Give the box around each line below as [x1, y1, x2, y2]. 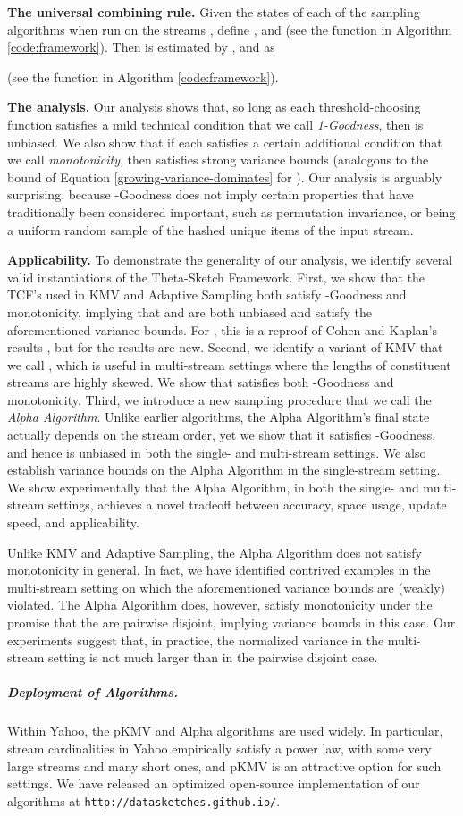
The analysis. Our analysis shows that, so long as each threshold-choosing [7, 97, 421, 116]
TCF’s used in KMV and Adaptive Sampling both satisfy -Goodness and [7, 285, 407, 304]
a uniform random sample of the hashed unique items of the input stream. [7, 220, 414, 239]
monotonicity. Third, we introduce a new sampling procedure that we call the [7, 390, 432, 408]
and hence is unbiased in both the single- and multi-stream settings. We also [7, 442, 426, 461]
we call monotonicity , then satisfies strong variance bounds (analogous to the [7, 150, 429, 169]
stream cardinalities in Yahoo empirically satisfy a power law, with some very [7, 738, 432, 757]
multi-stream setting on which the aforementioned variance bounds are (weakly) [7, 577, 445, 596]
